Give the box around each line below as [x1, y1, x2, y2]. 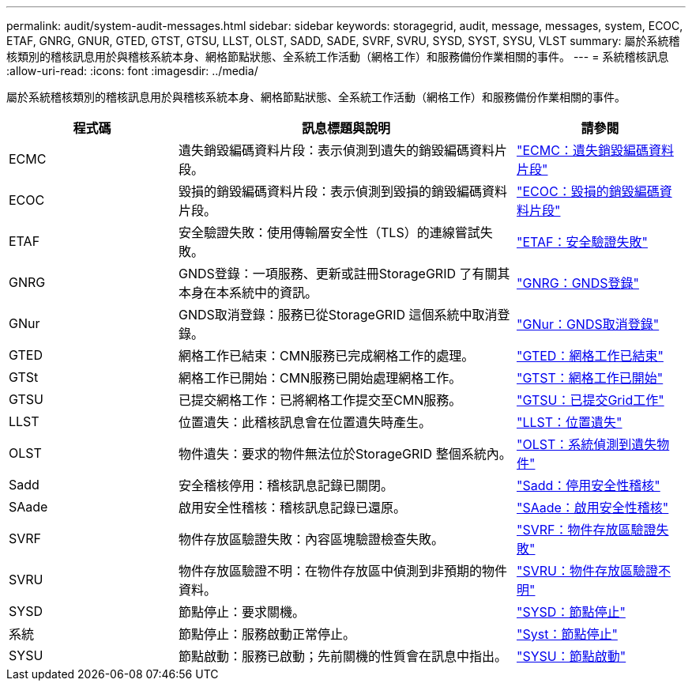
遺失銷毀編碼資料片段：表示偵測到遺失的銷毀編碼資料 [179, 142, 495, 158]
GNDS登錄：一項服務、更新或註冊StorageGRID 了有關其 [179, 266, 510, 281]
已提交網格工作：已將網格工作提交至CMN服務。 [179, 392, 462, 408]
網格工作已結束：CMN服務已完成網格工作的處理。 [179, 348, 475, 364]
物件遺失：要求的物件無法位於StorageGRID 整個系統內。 [179, 446, 512, 462]
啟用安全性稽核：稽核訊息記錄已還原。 [179, 500, 407, 515]
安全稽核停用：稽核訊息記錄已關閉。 [179, 478, 394, 493]
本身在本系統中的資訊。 [179, 285, 318, 300]
